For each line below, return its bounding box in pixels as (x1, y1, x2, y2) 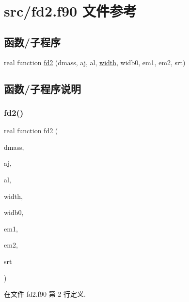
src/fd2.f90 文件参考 (4, 1, 137, 21)
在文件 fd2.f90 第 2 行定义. (4, 289, 86, 299)
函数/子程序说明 (4, 81, 81, 96)
